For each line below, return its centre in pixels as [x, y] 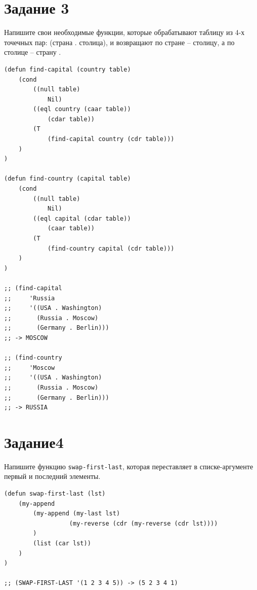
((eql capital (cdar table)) [82, 218]
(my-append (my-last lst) [77, 514]
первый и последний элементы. [52, 476]
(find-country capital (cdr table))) [111, 248]
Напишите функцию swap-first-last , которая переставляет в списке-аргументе [129, 466]
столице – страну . [33, 52]
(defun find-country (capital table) [68, 179]
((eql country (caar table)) [82, 109]
